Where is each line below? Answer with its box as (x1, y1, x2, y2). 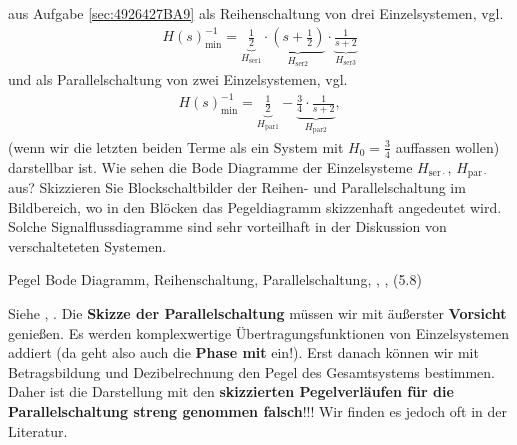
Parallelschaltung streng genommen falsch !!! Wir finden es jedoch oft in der (8, 400, 507, 421)
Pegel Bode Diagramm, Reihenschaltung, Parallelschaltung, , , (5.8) (8, 269, 422, 290)
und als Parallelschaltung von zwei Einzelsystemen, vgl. (8, 68, 348, 89)
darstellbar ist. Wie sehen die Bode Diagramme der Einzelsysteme (8, 156, 413, 177)
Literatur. (8, 420, 68, 441)
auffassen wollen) (395, 136, 500, 157)
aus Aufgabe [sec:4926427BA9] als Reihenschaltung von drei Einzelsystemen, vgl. (8, 3, 504, 23)
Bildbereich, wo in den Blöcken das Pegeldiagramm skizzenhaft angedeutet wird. (8, 196, 502, 217)
